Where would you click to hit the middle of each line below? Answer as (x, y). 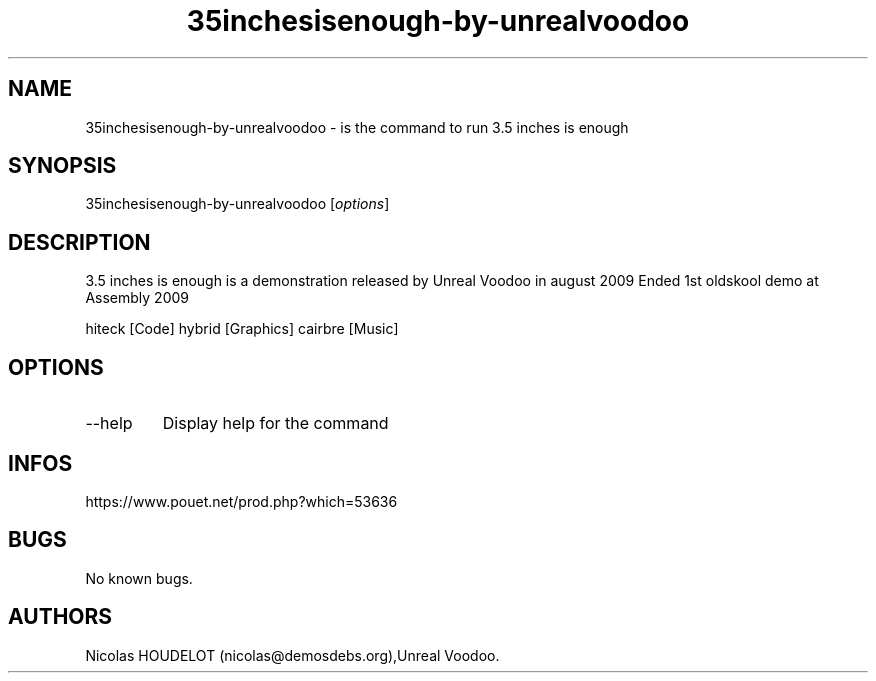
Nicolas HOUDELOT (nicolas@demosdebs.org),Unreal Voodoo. (292, 655)
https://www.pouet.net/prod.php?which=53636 (241, 501)
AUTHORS (60, 617)
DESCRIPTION (79, 242)
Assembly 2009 (137, 298)
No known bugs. (139, 578)
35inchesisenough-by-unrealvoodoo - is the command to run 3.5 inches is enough (357, 127)
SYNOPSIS (62, 166)
